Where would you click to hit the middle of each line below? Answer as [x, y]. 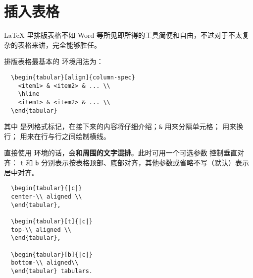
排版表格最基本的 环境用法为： [54, 61]
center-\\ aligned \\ [47, 196]
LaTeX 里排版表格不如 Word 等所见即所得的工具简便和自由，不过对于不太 [123, 35]
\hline [29, 94]
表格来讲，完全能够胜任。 [59, 44]
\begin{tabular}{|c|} [47, 188]
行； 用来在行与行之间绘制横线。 [57, 136]
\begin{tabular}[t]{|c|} [52, 221]
